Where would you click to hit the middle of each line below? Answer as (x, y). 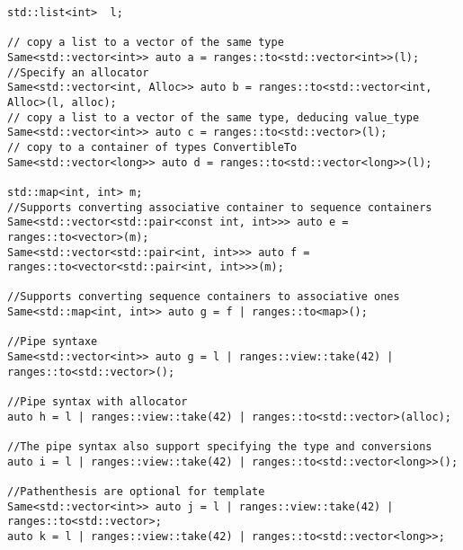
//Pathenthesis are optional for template (136, 492)
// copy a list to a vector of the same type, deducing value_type (214, 117)
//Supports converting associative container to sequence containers (220, 207)
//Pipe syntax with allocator (98, 402)
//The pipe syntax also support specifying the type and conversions (220, 447)
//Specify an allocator (78, 72)
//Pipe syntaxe (53, 342)
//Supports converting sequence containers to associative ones (204, 297)
